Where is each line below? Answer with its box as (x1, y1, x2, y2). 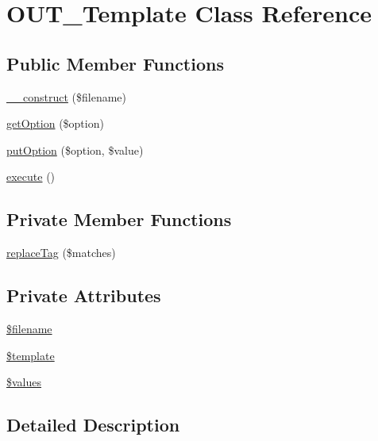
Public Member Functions (6, 51, 224, 75)
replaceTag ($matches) (6, 244, 116, 261)
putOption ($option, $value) (6, 141, 144, 158)
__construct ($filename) (6, 88, 127, 105)
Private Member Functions (6, 207, 232, 232)
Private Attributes (6, 283, 161, 308)
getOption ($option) (6, 115, 104, 132)
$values (6, 374, 42, 390)
